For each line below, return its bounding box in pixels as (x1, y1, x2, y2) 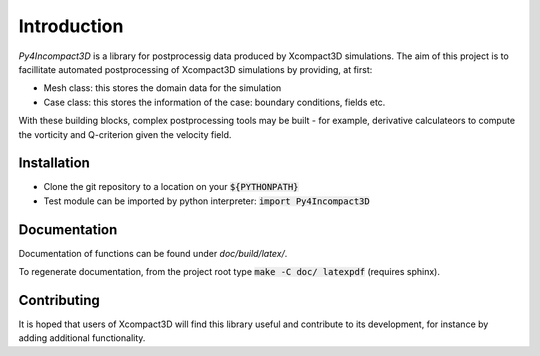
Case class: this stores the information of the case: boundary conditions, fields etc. (43, 96, 386, 108)
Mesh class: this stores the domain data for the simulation (43, 82, 282, 94)
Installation (18, 155, 90, 172)
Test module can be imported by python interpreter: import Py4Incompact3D (43, 195, 370, 207)
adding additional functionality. (18, 332, 146, 344)
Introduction (18, 15, 124, 37)
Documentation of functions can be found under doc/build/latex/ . (18, 247, 288, 259)
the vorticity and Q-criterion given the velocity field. (18, 128, 232, 140)
